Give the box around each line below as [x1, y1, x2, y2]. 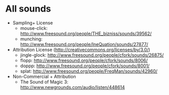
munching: [20, 36, 43, 42]
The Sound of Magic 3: [20, 79, 69, 85]
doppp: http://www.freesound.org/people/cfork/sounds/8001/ [20, 63, 150, 69]
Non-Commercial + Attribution [12, 73, 76, 79]
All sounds [5, 3, 51, 15]
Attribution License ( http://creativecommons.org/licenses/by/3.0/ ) [12, 46, 151, 53]
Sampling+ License [12, 20, 53, 26]
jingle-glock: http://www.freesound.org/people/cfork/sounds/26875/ [20, 52, 164, 58]
